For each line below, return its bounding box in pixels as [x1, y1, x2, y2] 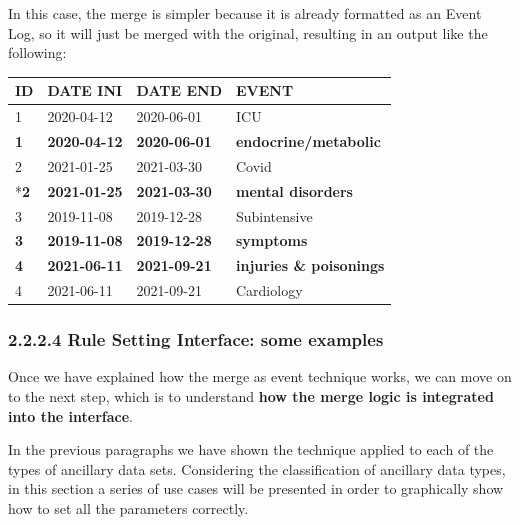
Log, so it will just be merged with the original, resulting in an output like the [8, 22, 488, 43]
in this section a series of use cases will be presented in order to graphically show [8, 478, 504, 499]
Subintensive [235, 205, 313, 226]
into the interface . [8, 405, 133, 426]
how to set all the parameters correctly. [8, 497, 249, 518]
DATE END [136, 80, 222, 101]
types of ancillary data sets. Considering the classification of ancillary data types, [8, 458, 506, 479]
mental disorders [235, 180, 353, 201]
